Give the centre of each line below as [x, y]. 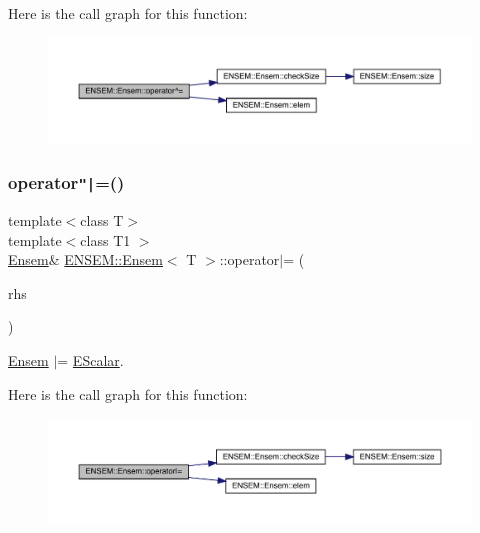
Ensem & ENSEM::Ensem [85, 259]
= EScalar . [90, 359]
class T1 [105, 239]
